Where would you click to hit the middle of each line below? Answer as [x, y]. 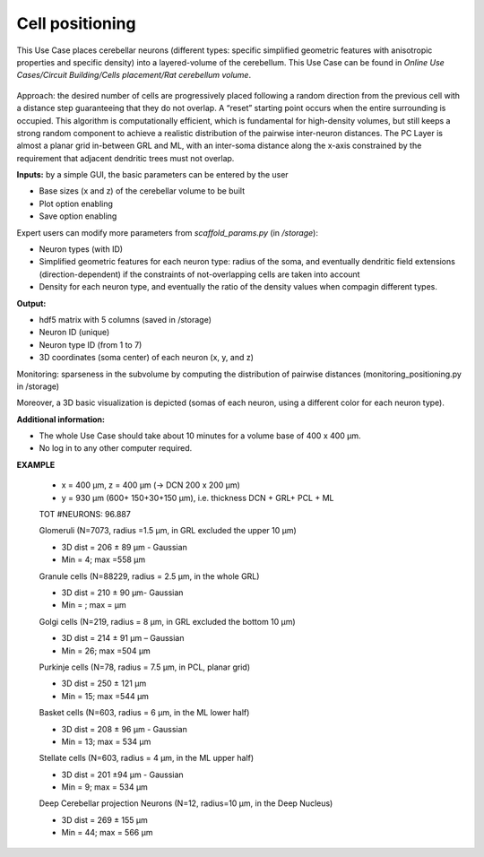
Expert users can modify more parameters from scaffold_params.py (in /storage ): [167, 232]
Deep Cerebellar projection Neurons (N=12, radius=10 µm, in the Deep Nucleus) [186, 803]
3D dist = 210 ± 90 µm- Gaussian [122, 593]
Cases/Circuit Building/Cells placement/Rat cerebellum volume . [134, 75]
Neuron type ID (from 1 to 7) [91, 344]
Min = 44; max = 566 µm [107, 833]
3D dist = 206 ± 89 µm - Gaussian [124, 547]
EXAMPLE [36, 464]
